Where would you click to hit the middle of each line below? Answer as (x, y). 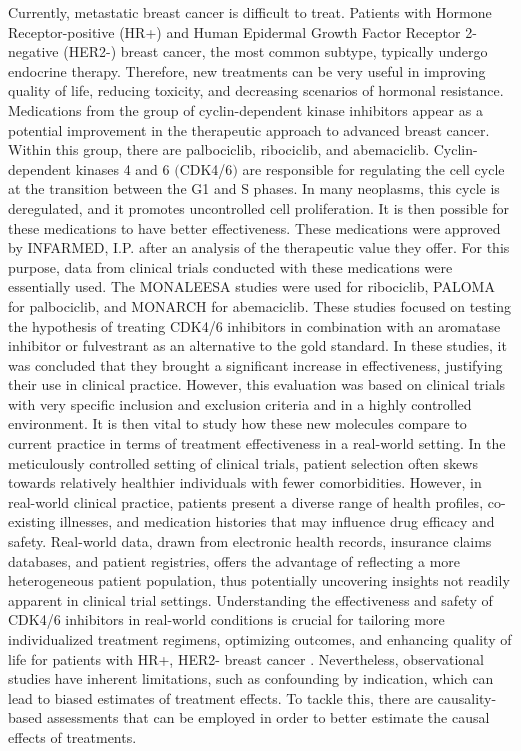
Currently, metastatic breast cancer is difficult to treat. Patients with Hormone (250, 12)
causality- (467, 697)
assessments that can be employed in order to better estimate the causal (268, 717)
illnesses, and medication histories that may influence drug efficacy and (277, 521)
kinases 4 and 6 (122, 168)
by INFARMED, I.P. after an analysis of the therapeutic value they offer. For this (259, 247)
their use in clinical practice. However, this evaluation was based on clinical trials (257, 384)
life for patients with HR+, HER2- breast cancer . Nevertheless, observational (246, 658)
